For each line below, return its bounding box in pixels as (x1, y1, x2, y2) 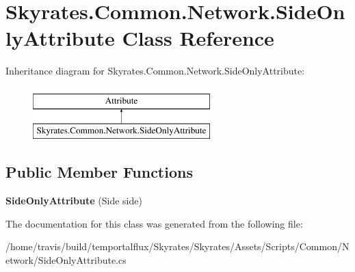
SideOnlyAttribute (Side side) (5, 193, 142, 208)
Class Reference (122, 24, 274, 52)
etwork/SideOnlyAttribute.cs (5, 253, 127, 267)
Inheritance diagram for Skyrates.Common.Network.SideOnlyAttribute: (5, 64, 305, 78)
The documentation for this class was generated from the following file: (5, 216, 303, 230)
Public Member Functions (5, 161, 193, 182)
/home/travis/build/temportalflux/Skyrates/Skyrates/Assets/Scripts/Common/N (5, 239, 350, 254)
